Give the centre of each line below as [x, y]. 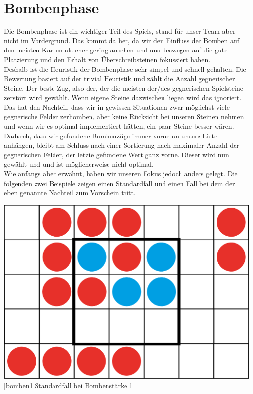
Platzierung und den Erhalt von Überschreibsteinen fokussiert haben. [107, 59]
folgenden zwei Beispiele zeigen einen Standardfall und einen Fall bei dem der [119, 183]
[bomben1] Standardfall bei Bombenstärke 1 [68, 385]
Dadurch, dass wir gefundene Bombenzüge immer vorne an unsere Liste [111, 135]
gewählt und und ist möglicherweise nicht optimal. [79, 164]
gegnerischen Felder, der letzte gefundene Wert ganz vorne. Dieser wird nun [117, 154]
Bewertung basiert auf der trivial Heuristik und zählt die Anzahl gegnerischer [119, 78]
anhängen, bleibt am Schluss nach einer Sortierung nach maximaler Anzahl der [122, 145]
